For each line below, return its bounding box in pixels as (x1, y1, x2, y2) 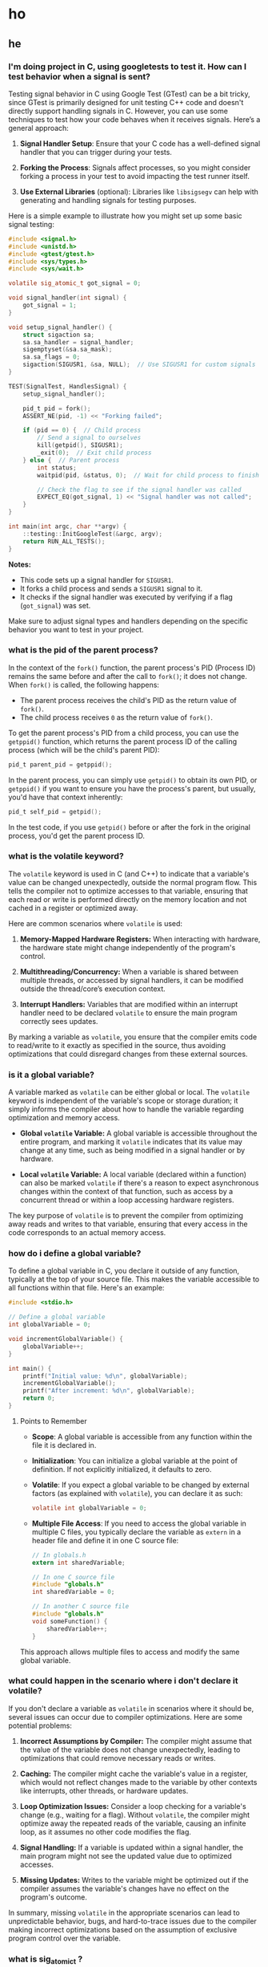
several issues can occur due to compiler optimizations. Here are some (8, 1712, 242, 1721)
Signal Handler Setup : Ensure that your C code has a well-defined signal (19, 138, 261, 148)
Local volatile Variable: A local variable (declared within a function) (19, 1169, 246, 1180)
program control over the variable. (8, 1933, 122, 1943)
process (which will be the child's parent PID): (8, 745, 160, 754)
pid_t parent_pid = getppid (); (8, 760, 113, 769)
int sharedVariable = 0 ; (31, 1588, 115, 1596)
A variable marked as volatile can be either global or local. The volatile (8, 1087, 250, 1097)
